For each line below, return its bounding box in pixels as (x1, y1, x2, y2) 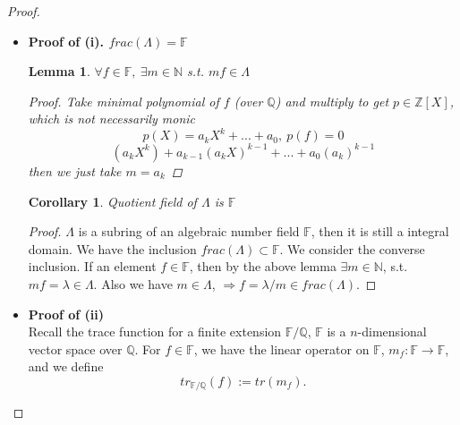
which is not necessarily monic (28, 109, 196, 128)
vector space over (28, 339, 123, 358)
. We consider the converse (279, 239, 425, 258)
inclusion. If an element (28, 257, 157, 276)
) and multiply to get (275, 91, 389, 110)
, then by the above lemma (189, 257, 336, 276)
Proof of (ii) (28, 304, 105, 323)
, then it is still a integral (311, 222, 449, 241)
